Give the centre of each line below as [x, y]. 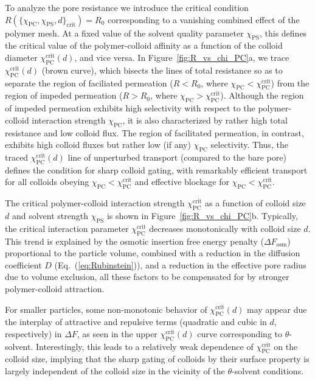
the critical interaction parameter [67, 228]
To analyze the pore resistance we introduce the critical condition [127, 7]
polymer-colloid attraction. [55, 288]
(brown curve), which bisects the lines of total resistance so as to [162, 70]
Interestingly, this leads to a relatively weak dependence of [145, 346]
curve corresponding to [240, 333]
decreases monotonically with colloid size [225, 228]
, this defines [283, 33]
